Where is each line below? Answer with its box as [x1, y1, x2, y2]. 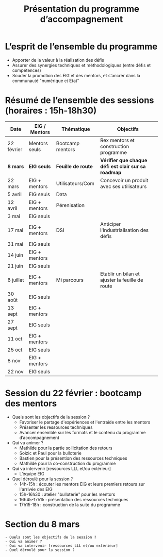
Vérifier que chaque [100, 157, 147, 164]
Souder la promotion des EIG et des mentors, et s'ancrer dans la [12, 72, 141, 78]
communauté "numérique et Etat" [12, 78, 79, 84]
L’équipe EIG [19, 471, 45, 476]
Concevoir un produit [100, 177, 148, 184]
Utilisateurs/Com [56, 180, 95, 186]
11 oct [7, 335, 23, 342]
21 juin [7, 262, 23, 269]
